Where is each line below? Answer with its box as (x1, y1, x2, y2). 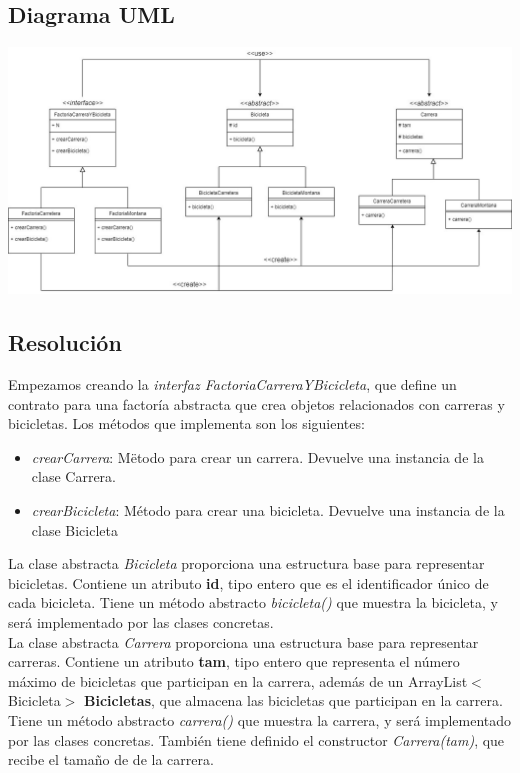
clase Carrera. (31, 466, 116, 487)
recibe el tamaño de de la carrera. (8, 749, 214, 770)
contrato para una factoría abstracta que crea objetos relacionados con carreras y (8, 393, 505, 414)
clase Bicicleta (31, 519, 118, 540)
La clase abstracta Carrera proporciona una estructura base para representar (8, 631, 479, 652)
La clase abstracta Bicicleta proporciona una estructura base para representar (8, 553, 485, 574)
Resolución (8, 327, 122, 358)
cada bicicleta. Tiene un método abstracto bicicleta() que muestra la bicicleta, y (8, 592, 498, 613)
